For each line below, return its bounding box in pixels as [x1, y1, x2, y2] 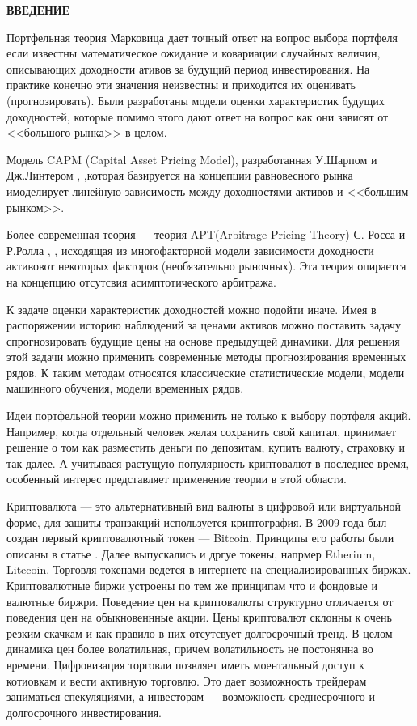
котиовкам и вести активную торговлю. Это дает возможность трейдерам [6, 672, 367, 689]
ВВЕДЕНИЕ [6, 2, 70, 18]
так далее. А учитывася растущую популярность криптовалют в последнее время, [6, 454, 410, 471]
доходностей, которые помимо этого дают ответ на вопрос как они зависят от [6, 108, 389, 125]
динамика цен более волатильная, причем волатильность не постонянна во [6, 640, 373, 657]
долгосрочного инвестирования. [6, 703, 162, 720]
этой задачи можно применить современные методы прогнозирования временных [6, 348, 406, 365]
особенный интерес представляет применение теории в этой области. [6, 470, 347, 487]
